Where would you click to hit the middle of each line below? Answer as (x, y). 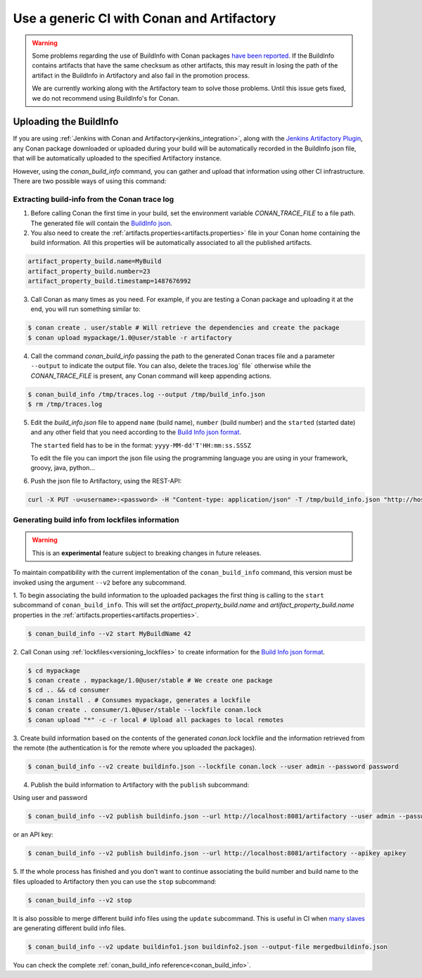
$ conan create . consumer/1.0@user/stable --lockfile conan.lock (145, 710)
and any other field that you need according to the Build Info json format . (136, 432)
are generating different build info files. (70, 928)
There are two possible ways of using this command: (90, 181)
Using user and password (50, 798)
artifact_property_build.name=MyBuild (95, 261)
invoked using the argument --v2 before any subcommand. (100, 582)
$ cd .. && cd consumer (69, 690)
